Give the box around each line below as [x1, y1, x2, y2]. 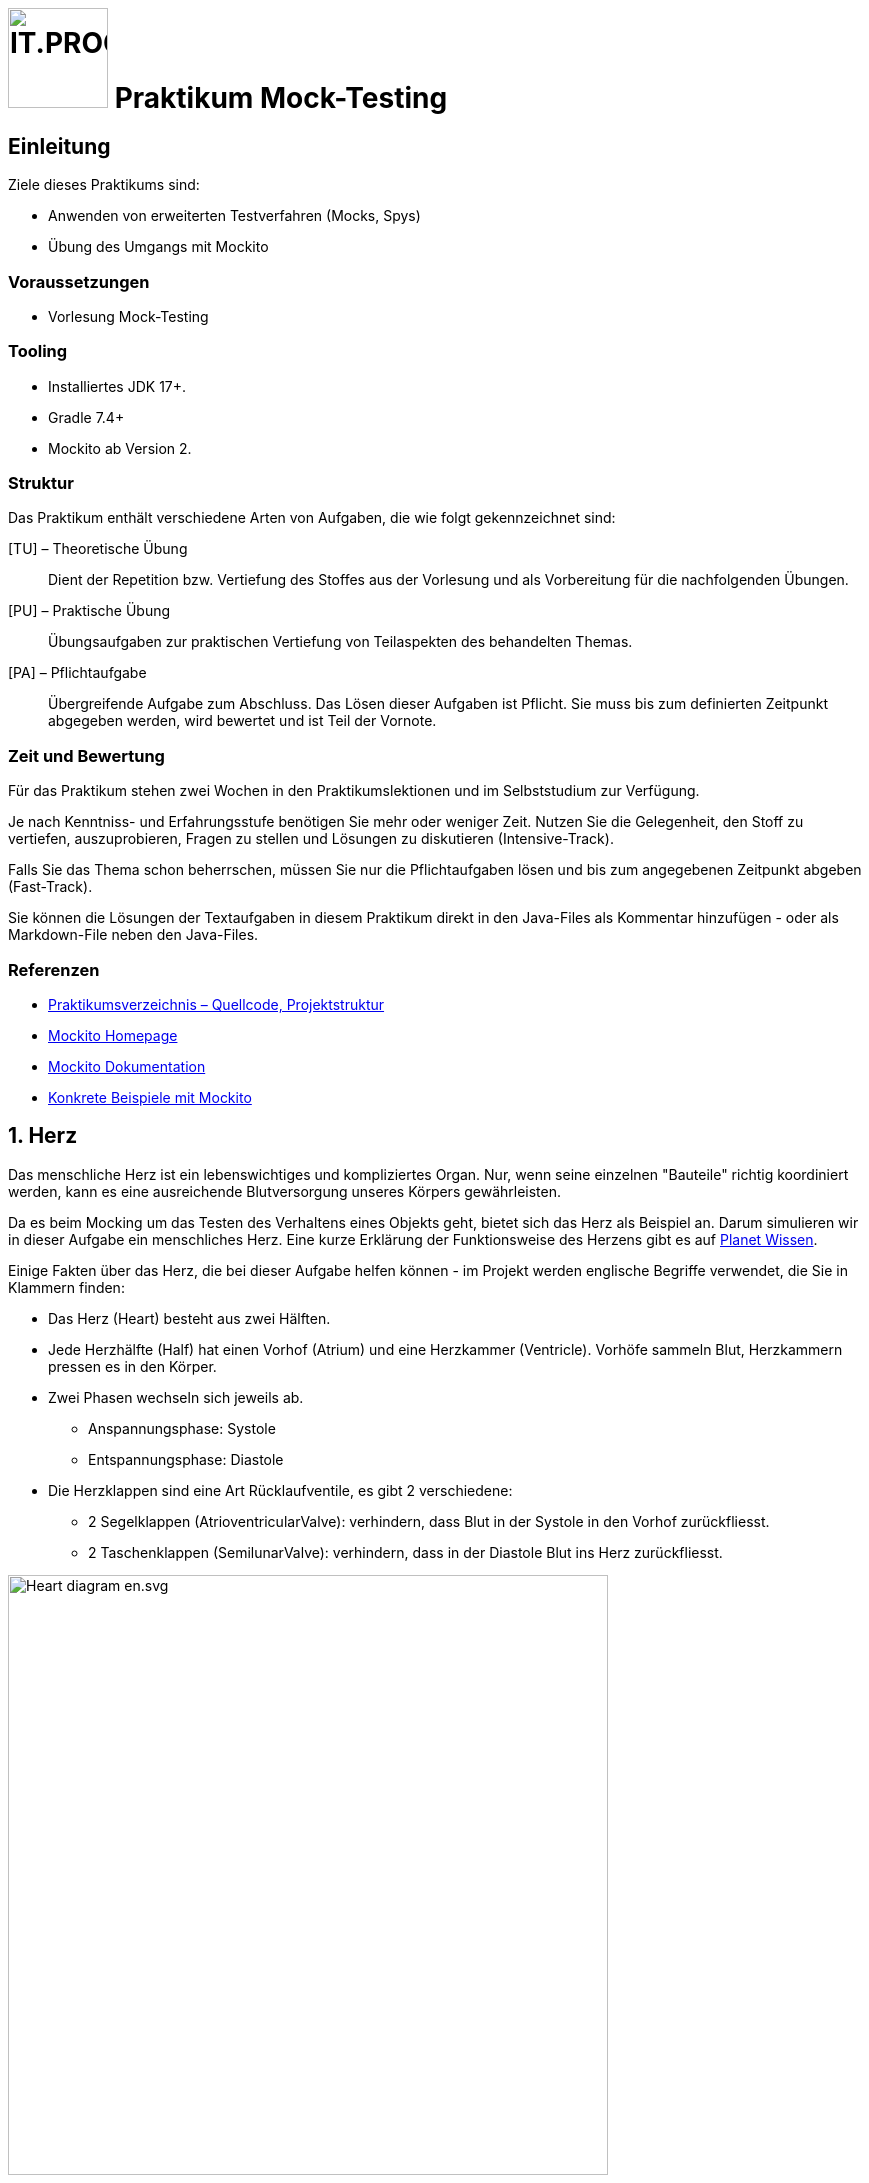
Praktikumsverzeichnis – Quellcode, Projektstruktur [48, 995, 385, 1013]
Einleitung [8, 133, 111, 159]
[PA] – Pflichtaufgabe [8, 664, 147, 682]
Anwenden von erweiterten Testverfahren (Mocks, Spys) [48, 207, 421, 225]
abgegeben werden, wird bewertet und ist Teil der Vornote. [48, 712, 437, 730]
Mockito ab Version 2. [48, 439, 192, 457]
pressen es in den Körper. [48, 1357, 217, 1375]
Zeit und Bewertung [8, 745, 165, 766]
